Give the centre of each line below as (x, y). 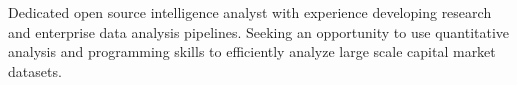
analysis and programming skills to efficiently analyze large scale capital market (252, 51)
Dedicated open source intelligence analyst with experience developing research (250, 12)
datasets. (35, 70)
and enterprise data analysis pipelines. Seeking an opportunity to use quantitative (259, 31)
